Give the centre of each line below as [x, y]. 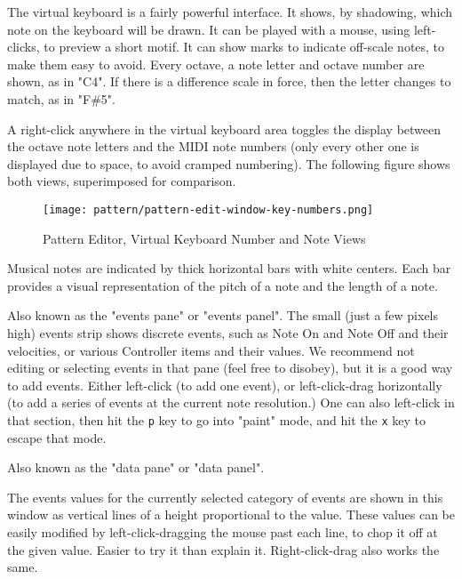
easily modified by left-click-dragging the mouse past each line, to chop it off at [223, 531]
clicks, [24, 47]
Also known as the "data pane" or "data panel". [136, 467]
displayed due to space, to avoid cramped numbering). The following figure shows [229, 163]
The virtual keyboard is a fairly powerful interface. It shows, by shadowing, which [230, 12]
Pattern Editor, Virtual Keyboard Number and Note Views [204, 238]
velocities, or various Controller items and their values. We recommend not [211, 350]
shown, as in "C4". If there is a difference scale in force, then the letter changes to [229, 81]
